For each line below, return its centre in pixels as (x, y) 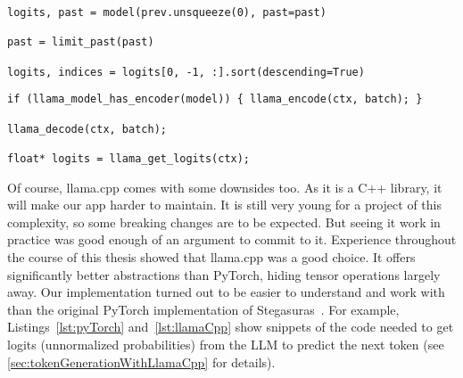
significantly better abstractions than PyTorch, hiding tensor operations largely (224, 274)
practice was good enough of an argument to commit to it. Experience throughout (232, 239)
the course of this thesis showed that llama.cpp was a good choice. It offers (211, 256)
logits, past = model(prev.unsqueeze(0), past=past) (167, 12)
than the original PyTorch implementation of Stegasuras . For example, (203, 309)
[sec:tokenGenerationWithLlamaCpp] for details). (141, 362)
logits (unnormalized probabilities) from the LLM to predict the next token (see (226, 344)
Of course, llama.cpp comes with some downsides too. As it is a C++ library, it (225, 187)
